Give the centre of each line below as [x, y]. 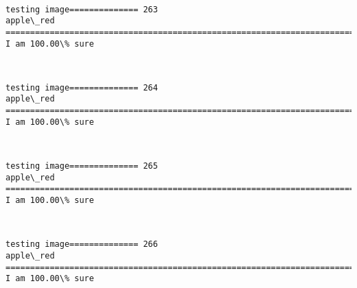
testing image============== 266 [82, 244]
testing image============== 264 [82, 87]
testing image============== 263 [82, 9]
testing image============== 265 [82, 166]
